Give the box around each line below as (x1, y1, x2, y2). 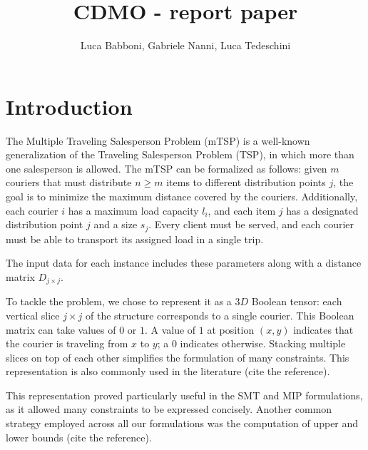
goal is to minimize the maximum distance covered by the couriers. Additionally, (6, 189, 358, 204)
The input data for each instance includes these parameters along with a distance (6, 255, 362, 270)
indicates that (293, 322, 354, 337)
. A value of (144, 322, 196, 337)
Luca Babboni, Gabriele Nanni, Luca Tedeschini (80, 38, 291, 53)
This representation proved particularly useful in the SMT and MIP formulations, (6, 387, 363, 402)
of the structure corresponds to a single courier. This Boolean (86, 307, 354, 322)
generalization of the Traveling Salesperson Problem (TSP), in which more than (6, 147, 354, 162)
